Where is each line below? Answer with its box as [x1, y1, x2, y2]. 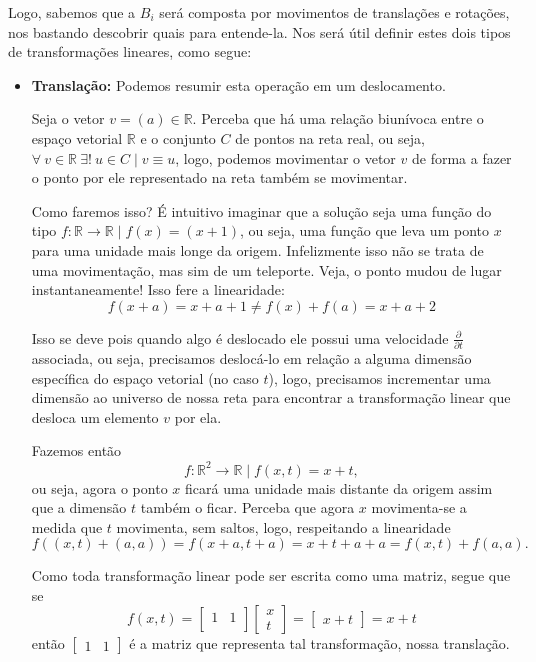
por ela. [174, 406, 222, 427]
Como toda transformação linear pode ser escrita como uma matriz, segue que [31, 565, 511, 586]
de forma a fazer [411, 147, 512, 168]
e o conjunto [140, 127, 216, 148]
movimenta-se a [371, 497, 467, 518]
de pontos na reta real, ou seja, [235, 127, 425, 148]
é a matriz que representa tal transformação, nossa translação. [129, 633, 510, 654]
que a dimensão [31, 497, 127, 518]
